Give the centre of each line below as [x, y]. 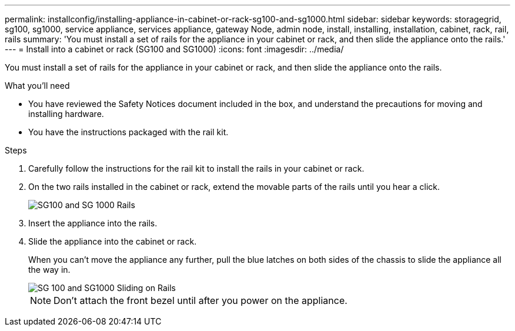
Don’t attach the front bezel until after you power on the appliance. [200, 300]
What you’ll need [37, 86]
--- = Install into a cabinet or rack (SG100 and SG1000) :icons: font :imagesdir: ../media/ [174, 49]
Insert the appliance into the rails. [93, 223]
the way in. [49, 270]
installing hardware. [66, 114]
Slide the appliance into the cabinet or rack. [113, 241]
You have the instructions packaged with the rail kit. [128, 132]
